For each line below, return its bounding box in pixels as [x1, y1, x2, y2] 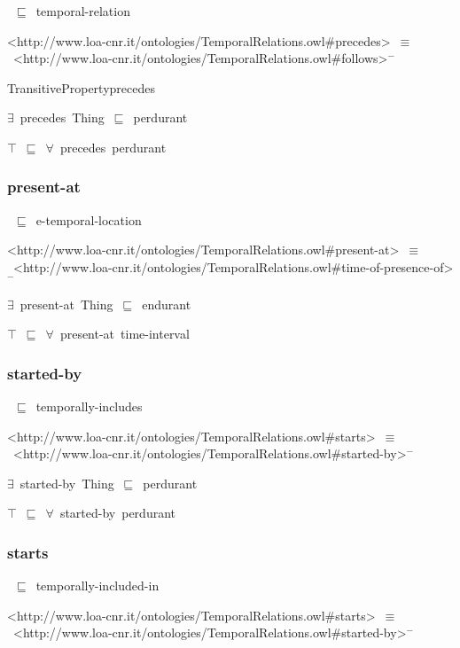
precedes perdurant [59, 137, 167, 156]
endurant [142, 294, 191, 313]
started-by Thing [19, 473, 114, 492]
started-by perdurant [59, 504, 176, 522]
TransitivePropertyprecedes [7, 78, 155, 97]
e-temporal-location [35, 210, 142, 229]
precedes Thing [19, 108, 105, 127]
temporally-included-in [35, 576, 160, 595]
